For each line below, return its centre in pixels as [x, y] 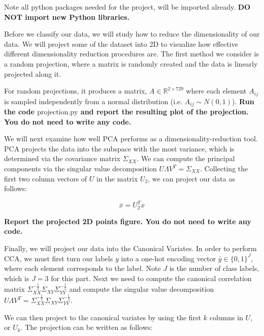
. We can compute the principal [186, 158]
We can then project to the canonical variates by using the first [103, 317]
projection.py [58, 113]
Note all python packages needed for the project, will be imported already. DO [127, 7]
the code [19, 112]
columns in [226, 317]
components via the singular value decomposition [80, 169]
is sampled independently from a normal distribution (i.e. [93, 101]
